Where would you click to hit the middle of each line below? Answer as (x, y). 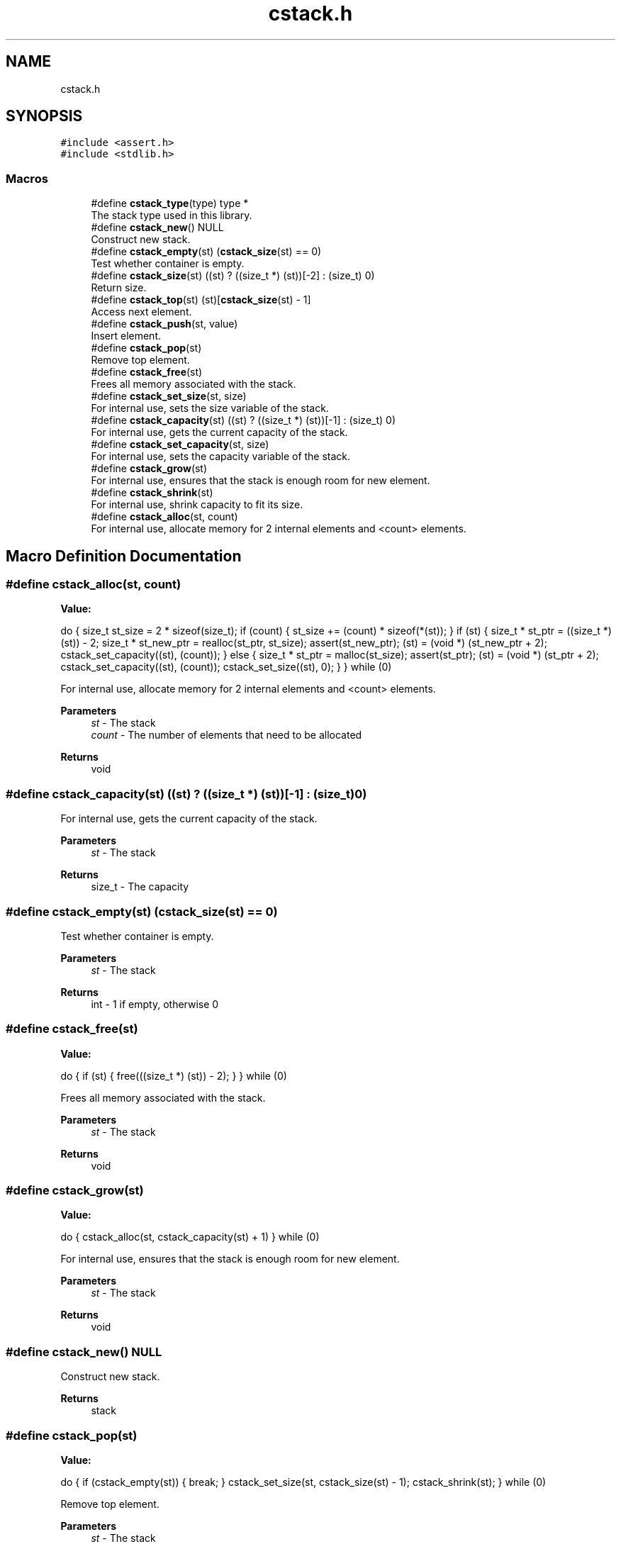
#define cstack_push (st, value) (164, 324)
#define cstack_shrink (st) (152, 493)
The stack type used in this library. (172, 216)
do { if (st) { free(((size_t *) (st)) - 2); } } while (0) (174, 1075)
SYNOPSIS (44, 116)
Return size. (119, 288)
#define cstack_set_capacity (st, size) (180, 444)
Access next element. (141, 312)
